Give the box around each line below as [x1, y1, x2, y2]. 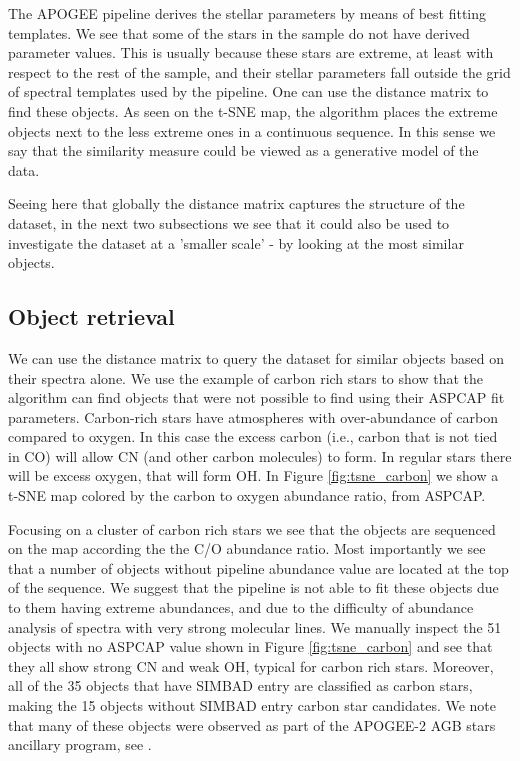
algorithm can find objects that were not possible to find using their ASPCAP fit [8, 387, 505, 408]
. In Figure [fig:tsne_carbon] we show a [257, 465, 499, 486]
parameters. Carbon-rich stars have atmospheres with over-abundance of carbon [8, 406, 498, 427]
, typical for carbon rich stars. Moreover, [245, 655, 494, 676]
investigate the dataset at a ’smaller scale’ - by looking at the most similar [8, 232, 464, 253]
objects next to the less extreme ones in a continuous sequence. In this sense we [8, 120, 496, 141]
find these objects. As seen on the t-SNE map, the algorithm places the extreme [8, 100, 498, 121]
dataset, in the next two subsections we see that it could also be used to [8, 212, 450, 233]
